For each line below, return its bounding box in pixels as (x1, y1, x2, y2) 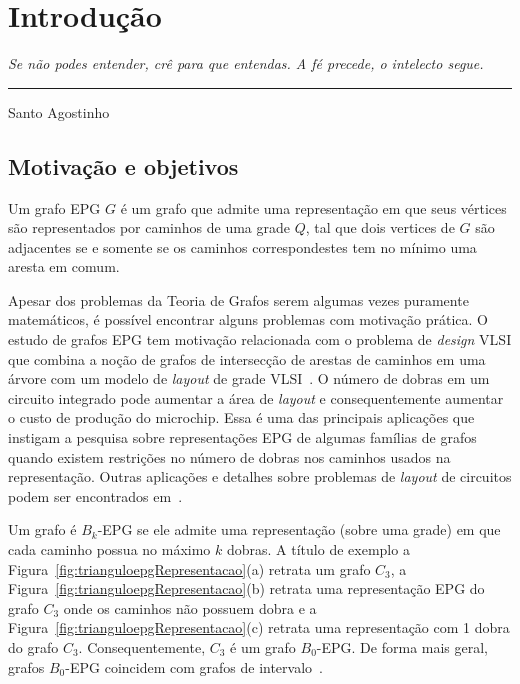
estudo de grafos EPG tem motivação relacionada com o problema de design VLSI (8, 329, 512, 350)
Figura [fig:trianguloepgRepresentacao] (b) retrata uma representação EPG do (8, 578, 485, 599)
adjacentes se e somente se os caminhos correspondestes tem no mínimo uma (8, 236, 477, 257)
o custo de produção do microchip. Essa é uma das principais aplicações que (8, 407, 475, 428)
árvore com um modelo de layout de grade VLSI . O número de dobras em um (8, 368, 490, 389)
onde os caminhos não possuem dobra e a (63, 597, 317, 618)
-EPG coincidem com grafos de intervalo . (65, 656, 323, 677)
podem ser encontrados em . (8, 485, 183, 506)
